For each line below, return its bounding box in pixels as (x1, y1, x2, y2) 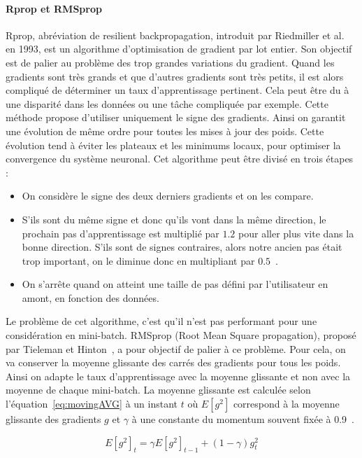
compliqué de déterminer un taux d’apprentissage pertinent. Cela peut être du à (6, 83, 349, 97)
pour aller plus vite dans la (238, 225, 354, 240)
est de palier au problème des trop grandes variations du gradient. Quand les (6, 55, 335, 69)
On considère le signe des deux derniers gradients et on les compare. (22, 188, 314, 203)
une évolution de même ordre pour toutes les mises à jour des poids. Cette (6, 123, 324, 138)
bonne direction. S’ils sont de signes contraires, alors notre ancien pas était (22, 240, 342, 254)
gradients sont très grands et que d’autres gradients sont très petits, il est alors (6, 69, 344, 83)
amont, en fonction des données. (22, 290, 159, 305)
